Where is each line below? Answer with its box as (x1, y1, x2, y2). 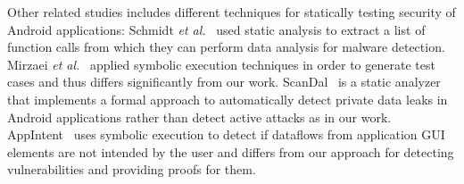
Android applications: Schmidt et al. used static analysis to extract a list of (7, 20, 426, 38)
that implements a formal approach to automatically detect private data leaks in (7, 89, 448, 108)
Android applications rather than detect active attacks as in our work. (7, 107, 392, 126)
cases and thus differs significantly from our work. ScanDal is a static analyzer (7, 72, 441, 91)
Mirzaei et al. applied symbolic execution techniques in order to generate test (7, 54, 435, 73)
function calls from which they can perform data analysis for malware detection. (7, 38, 445, 56)
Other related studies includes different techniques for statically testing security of (7, 3, 456, 21)
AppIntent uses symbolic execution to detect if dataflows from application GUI (7, 125, 445, 144)
